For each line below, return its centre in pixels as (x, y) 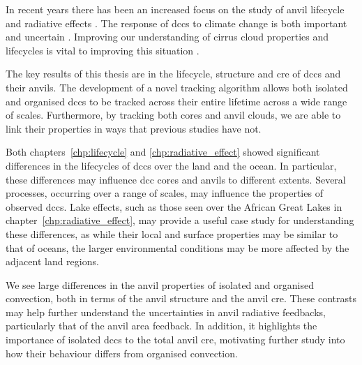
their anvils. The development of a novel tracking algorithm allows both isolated (177, 87)
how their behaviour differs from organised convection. (122, 353)
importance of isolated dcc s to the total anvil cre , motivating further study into (175, 340)
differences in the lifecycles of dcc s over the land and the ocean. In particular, (171, 165)
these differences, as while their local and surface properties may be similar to (172, 233)
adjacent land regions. (52, 261)
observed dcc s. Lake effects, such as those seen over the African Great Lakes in (174, 206)
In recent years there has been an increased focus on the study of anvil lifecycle (175, 9)
